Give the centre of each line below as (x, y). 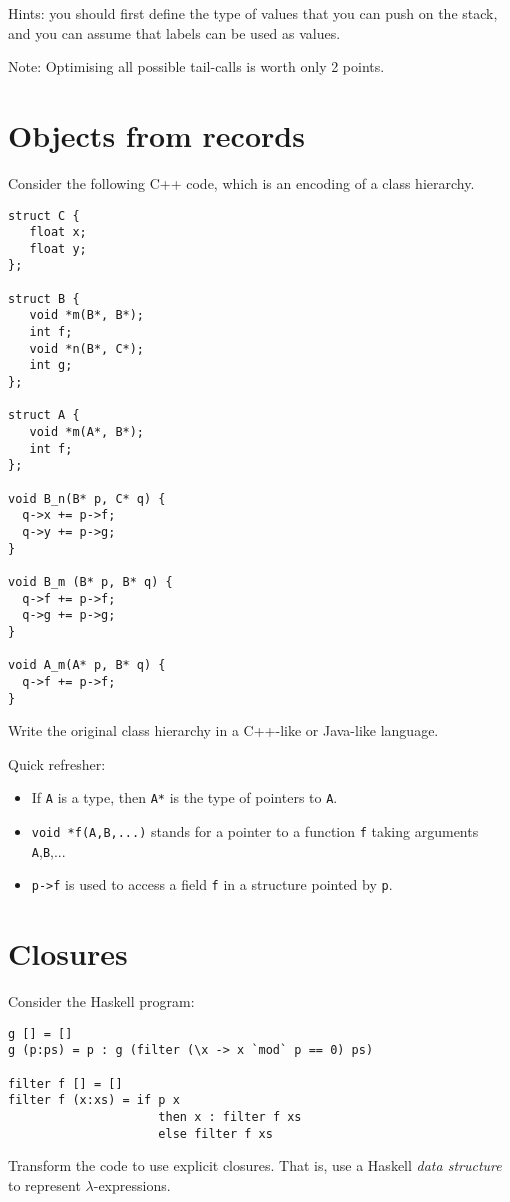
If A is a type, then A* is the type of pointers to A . (184, 797)
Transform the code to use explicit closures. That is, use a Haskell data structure (255, 1165)
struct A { (44, 415)
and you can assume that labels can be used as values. (174, 32)
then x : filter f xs (230, 1117)
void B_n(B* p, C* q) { (87, 498)
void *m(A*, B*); (87, 432)
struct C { (44, 215)
